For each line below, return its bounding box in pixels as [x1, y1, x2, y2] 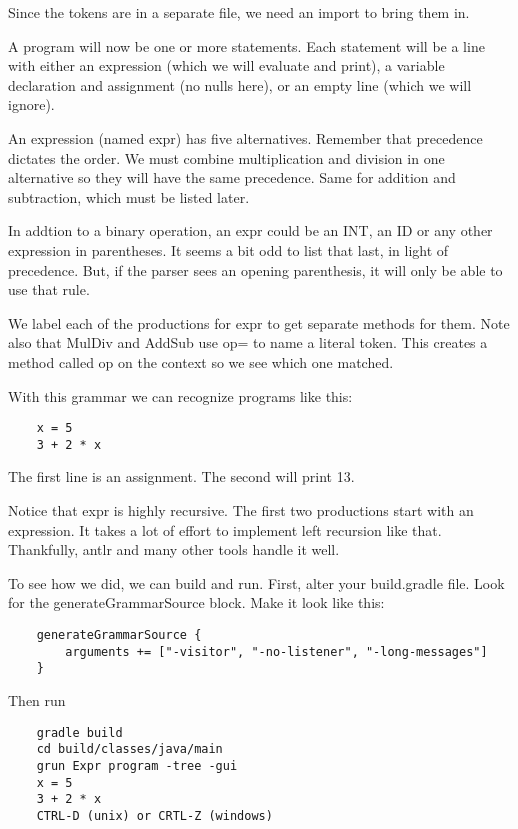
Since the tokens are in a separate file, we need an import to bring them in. [8, 2, 470, 22]
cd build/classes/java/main [36, 742, 223, 757]
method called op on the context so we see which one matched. [8, 351, 394, 372]
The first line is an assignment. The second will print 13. [8, 466, 355, 487]
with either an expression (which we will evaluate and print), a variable [8, 55, 445, 76]
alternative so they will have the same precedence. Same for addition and [8, 167, 456, 188]
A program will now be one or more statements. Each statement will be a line [8, 35, 485, 56]
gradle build [36, 725, 123, 740]
